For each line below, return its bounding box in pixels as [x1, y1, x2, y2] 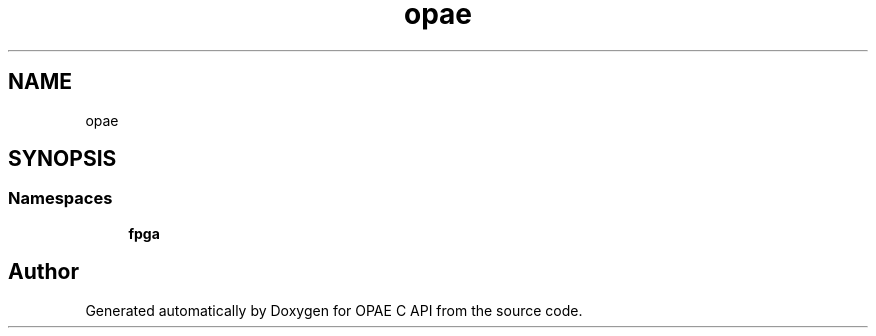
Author [8, 259, 79, 285]
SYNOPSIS [8, 146, 117, 172]
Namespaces [8, 188, 113, 209]
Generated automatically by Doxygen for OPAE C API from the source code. [85, 301, 583, 319]
